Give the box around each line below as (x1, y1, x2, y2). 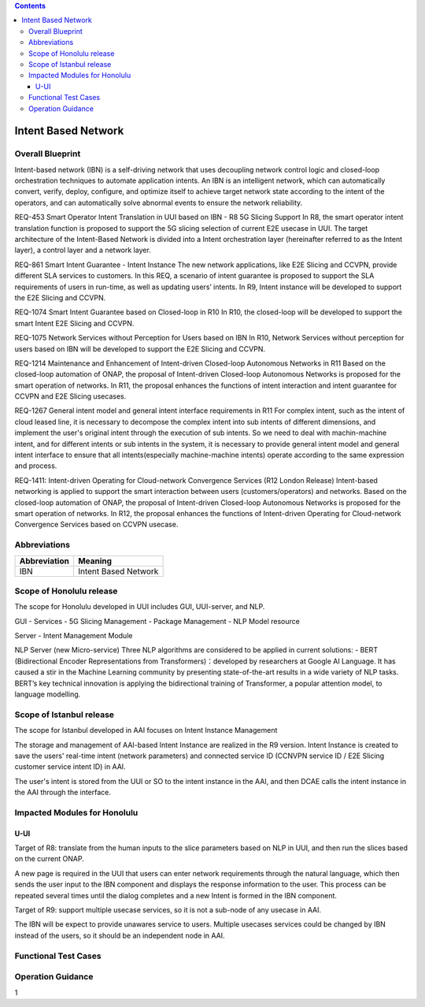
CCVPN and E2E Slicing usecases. (14, 392, 127, 401)
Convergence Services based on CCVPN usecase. (14, 520, 179, 530)
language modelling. (14, 689, 81, 699)
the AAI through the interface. (14, 788, 112, 797)
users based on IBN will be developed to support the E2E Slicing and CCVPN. (14, 344, 266, 354)
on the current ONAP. (14, 854, 84, 864)
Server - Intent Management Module (14, 631, 133, 641)
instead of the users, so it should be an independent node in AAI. (14, 931, 225, 940)
